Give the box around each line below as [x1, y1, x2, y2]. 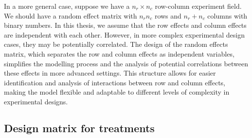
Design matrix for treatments [4, 120, 155, 135]
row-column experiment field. [155, 1, 242, 11]
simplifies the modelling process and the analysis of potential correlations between [4, 58, 248, 68]
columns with [207, 10, 248, 20]
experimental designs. [4, 96, 68, 106]
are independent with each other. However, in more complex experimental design [4, 29, 245, 39]
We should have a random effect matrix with [4, 10, 137, 20]
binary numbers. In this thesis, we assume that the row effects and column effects [4, 20, 247, 30]
